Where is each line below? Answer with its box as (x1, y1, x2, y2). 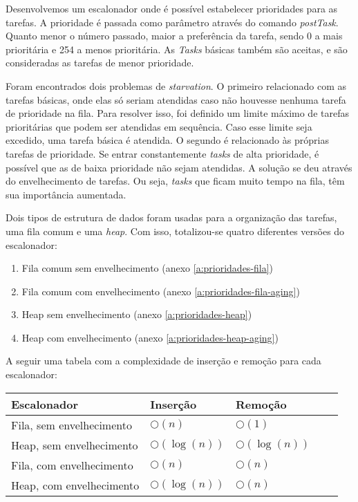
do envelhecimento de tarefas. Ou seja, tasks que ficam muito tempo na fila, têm (6, 174, 345, 188)
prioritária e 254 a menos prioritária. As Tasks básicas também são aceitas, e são (6, 41, 348, 56)
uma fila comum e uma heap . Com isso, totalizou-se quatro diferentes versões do (6, 223, 345, 238)
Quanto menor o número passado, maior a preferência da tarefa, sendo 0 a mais (6, 28, 343, 43)
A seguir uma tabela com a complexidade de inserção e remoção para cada (6, 353, 321, 368)
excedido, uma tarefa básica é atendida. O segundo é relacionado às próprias (6, 133, 329, 147)
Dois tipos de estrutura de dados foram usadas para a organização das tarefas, (6, 210, 337, 225)
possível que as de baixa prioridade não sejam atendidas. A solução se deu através (6, 160, 352, 174)
